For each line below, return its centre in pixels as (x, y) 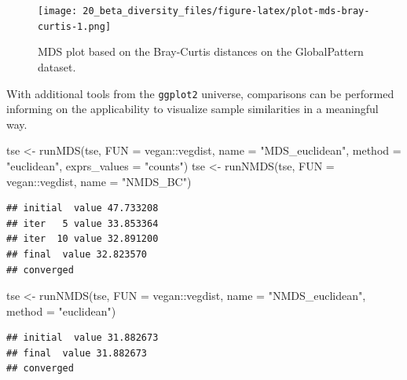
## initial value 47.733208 (82, 208)
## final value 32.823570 (77, 254)
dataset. (57, 66)
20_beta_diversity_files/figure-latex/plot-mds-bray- (226, 11)
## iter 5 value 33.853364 (82, 223)
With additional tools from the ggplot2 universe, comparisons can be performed (200, 93)
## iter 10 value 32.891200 (82, 239)
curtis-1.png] (75, 26)
